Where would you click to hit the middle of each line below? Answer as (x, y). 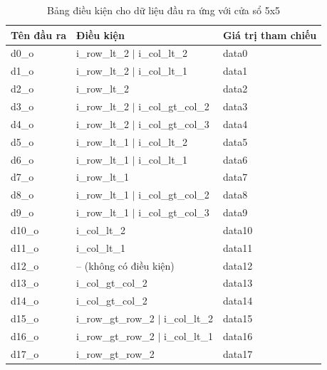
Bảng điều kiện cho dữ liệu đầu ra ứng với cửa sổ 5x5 (164, 10)
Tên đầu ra (39, 35)
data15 (238, 318)
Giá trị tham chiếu (270, 35)
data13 (238, 283)
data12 (238, 265)
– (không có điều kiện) (125, 265)
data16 (238, 335)
